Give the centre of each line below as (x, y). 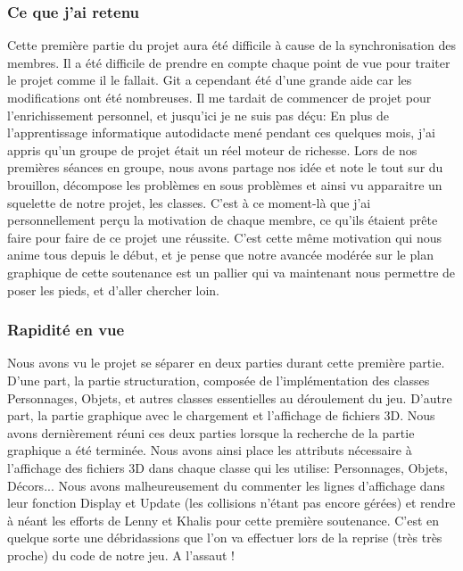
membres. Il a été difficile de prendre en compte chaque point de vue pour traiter (229, 62)
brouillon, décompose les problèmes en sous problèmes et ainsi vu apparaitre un (225, 184)
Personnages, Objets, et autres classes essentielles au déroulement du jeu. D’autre (230, 397)
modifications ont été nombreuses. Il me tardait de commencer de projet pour (219, 97)
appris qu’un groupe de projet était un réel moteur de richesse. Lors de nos (212, 149)
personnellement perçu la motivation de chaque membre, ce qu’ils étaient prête (223, 220)
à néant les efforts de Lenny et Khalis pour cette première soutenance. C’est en (223, 520)
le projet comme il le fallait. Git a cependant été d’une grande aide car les (210, 80)
